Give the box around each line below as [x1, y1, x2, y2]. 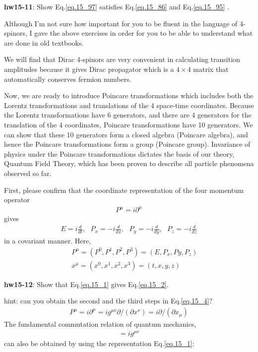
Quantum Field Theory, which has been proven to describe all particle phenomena [4, 158, 254, 169]
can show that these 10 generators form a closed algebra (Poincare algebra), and [4, 129, 248, 139]
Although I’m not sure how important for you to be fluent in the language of [4, 18, 238, 28]
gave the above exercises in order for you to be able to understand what [34, 28, 253, 38]
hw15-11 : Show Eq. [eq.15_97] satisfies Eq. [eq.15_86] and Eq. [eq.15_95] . [4, 1, 229, 11]
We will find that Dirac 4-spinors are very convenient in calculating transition [4, 54, 240, 64]
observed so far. [4, 168, 52, 178]
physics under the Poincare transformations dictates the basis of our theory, [4, 148, 235, 159]
